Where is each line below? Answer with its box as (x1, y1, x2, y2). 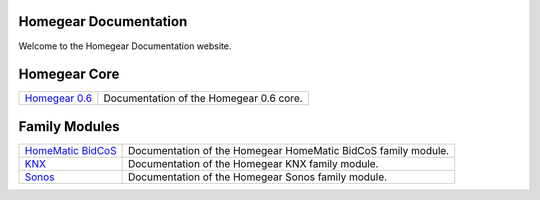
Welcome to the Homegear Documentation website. (18, 40, 232, 52)
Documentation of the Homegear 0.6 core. (103, 91, 304, 105)
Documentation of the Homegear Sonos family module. (127, 170, 388, 184)
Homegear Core (18, 66, 120, 83)
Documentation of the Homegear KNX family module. (127, 156, 379, 170)
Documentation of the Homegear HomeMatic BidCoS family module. (127, 143, 450, 157)
